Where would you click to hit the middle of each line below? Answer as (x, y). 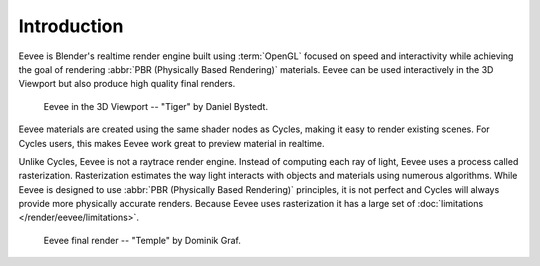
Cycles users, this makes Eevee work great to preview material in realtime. (171, 143)
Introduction (71, 26)
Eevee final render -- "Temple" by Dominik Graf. (142, 240)
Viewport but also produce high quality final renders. (127, 84)
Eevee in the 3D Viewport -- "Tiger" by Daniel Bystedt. (156, 106)
